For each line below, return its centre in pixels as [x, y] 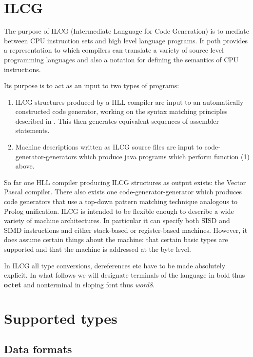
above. [25, 166]
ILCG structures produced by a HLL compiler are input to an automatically [129, 102]
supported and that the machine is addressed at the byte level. [97, 249]
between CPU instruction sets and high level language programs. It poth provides [126, 40]
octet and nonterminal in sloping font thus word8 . [79, 284]
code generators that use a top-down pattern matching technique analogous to [121, 201]
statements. [32, 130]
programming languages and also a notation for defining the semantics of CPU [121, 59]
